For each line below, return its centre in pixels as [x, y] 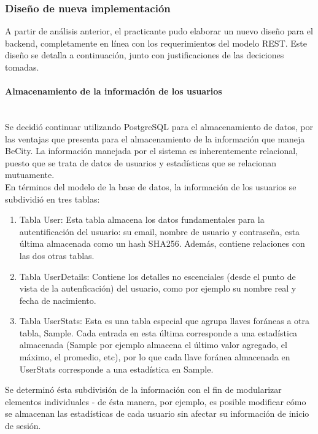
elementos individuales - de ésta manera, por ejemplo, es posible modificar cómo [156, 401]
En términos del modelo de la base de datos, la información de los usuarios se [151, 186]
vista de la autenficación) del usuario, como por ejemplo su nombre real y [158, 288]
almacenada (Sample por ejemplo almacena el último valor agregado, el [153, 345]
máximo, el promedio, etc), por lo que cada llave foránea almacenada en [155, 357]
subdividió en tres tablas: [52, 199]
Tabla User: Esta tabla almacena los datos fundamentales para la [142, 219]
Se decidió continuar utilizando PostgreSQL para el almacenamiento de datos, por [159, 126]
